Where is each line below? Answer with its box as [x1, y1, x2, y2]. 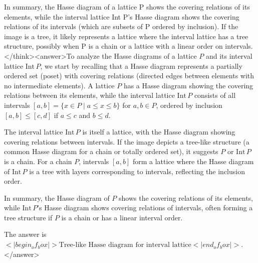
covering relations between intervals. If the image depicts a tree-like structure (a [4, 136, 249, 147]
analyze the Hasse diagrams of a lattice [77, 50, 197, 61]
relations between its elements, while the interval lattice [4, 90, 175, 100]
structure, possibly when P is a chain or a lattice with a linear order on [4, 41, 223, 51]
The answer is [4, 229, 47, 239]
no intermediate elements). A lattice [4, 80, 115, 90]
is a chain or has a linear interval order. [61, 212, 183, 222]
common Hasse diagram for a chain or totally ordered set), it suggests [4, 146, 218, 157]
